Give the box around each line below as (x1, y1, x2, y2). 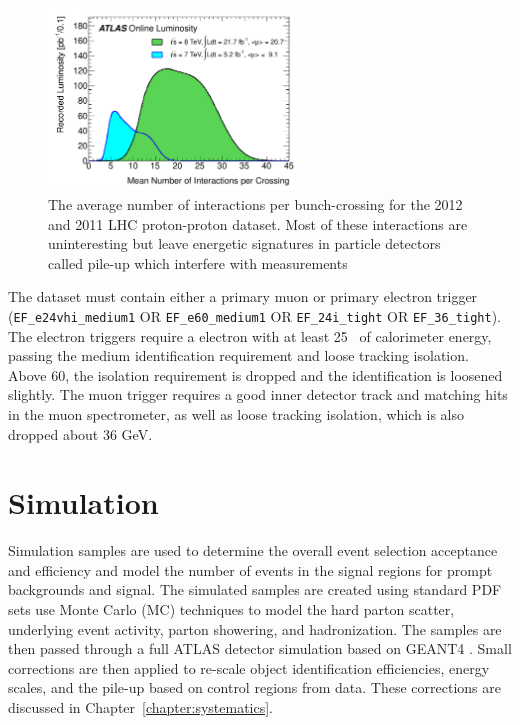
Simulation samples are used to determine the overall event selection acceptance (8, 540, 498, 561)
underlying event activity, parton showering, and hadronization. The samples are (8, 618, 502, 639)
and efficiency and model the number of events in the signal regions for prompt (8, 559, 493, 580)
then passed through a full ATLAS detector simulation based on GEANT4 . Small (8, 638, 512, 659)
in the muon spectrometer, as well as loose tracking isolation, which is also (8, 403, 464, 424)
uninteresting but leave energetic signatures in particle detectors (48, 233, 441, 254)
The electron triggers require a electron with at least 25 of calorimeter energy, (8, 325, 492, 346)
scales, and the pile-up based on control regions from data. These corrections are (8, 677, 501, 698)
